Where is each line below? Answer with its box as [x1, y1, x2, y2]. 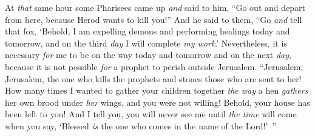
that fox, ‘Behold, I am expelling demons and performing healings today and [5, 25, 290, 37]
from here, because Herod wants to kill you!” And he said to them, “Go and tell [5, 13, 302, 25]
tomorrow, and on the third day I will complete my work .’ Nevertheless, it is [5, 36, 287, 49]
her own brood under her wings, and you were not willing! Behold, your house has [5, 96, 310, 108]
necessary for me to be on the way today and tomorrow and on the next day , [5, 48, 291, 61]
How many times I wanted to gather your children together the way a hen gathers [5, 84, 308, 97]
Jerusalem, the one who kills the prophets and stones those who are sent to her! [5, 72, 302, 85]
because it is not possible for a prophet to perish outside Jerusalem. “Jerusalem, [5, 60, 303, 73]
